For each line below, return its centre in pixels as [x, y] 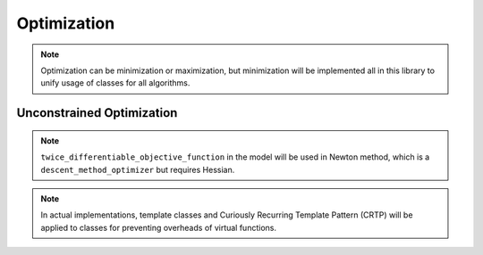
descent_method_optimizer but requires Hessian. [138, 169]
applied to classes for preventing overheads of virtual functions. [159, 227]
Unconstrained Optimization [97, 113]
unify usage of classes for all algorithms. [115, 83]
